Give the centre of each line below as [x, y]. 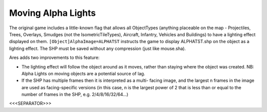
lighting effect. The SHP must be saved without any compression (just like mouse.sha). [98, 48]
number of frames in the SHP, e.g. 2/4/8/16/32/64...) [75, 95]
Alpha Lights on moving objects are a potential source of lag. [83, 73]
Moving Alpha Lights [52, 13]
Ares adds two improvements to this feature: [54, 57]
